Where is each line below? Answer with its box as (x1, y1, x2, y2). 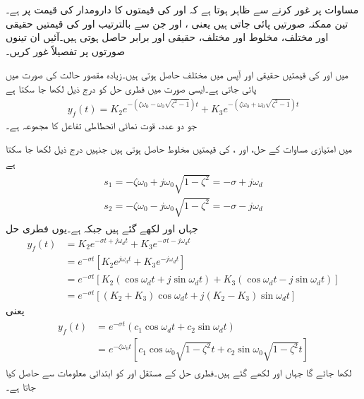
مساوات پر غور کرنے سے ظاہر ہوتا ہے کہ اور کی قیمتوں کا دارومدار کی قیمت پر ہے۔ (6, 2, 359, 16)
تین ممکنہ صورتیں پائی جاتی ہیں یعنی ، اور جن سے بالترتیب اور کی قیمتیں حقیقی (6, 16, 348, 30)
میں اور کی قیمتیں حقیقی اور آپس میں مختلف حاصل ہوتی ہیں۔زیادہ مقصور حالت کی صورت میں (6, 67, 348, 82)
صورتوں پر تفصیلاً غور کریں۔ (6, 43, 126, 58)
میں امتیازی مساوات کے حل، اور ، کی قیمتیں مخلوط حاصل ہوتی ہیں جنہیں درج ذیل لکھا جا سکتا (6, 141, 352, 156)
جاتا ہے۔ (6, 379, 36, 393)
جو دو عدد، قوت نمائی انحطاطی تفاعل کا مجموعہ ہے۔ (6, 117, 197, 132)
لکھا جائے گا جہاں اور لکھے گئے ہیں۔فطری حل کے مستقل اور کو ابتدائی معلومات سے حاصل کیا (6, 365, 352, 380)
